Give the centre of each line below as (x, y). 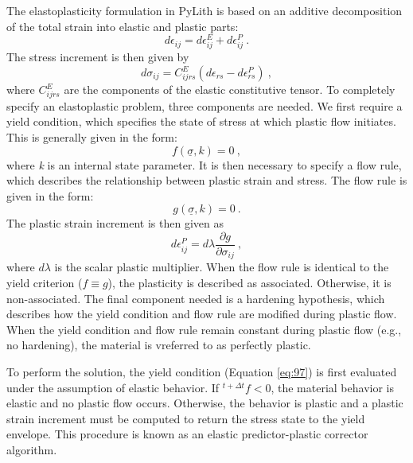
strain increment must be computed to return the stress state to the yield (186, 418)
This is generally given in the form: (92, 136)
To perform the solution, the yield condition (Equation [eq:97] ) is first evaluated (202, 371)
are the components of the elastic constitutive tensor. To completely (230, 89)
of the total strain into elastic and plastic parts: (123, 26)
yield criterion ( (45, 283)
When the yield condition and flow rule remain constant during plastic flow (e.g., (204, 329)
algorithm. (32, 449)
